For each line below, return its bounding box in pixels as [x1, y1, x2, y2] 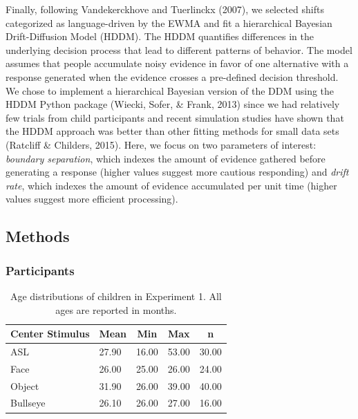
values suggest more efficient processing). [6, 192, 178, 206]
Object [10, 378, 39, 393]
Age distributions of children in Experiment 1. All [10, 288, 222, 303]
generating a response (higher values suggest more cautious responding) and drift [6, 165, 349, 179]
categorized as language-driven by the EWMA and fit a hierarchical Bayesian [6, 15, 332, 30]
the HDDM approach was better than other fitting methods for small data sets [6, 124, 339, 138]
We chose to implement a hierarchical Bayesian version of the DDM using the [6, 83, 335, 97]
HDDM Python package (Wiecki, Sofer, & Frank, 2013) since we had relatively [6, 97, 340, 111]
